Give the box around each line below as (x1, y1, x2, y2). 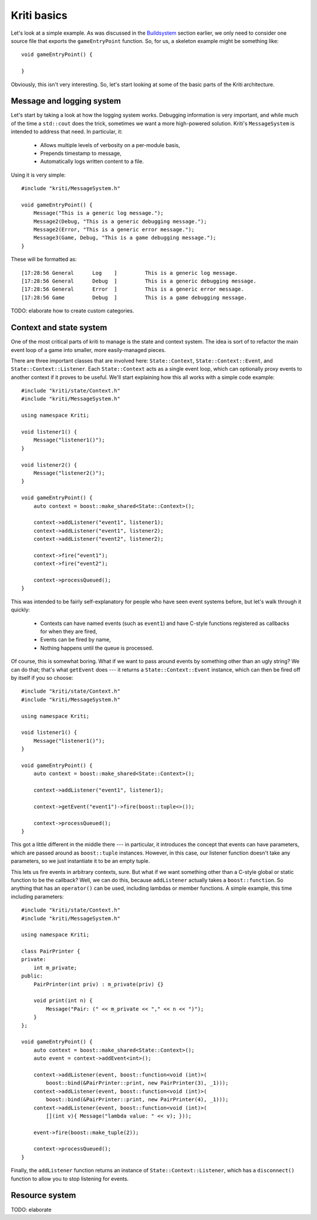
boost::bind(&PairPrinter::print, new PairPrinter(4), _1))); (46, 1096, 229, 1103)
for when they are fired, (40, 628, 97, 635)
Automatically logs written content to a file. (40, 158, 144, 165)
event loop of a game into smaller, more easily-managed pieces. (11, 346, 166, 353)
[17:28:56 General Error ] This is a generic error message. (21, 286, 244, 292)
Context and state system (11, 323, 107, 333)
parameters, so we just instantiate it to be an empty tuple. (11, 857, 150, 865)
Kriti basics (11, 9, 68, 22)
